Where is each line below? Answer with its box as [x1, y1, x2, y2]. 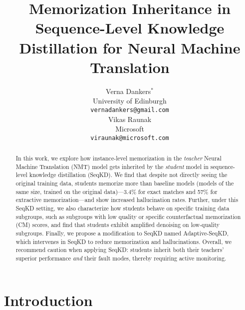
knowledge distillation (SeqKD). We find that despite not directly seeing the [29, 170, 228, 179]
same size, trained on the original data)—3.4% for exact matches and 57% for [15, 187, 218, 195]
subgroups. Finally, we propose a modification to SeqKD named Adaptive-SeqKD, [15, 229, 229, 237]
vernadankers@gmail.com [90, 106, 169, 113]
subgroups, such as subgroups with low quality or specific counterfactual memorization [15, 212, 241, 220]
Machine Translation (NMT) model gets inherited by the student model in [15, 162, 209, 170]
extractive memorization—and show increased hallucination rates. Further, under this [15, 195, 239, 204]
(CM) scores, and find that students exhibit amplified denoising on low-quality [15, 220, 220, 229]
